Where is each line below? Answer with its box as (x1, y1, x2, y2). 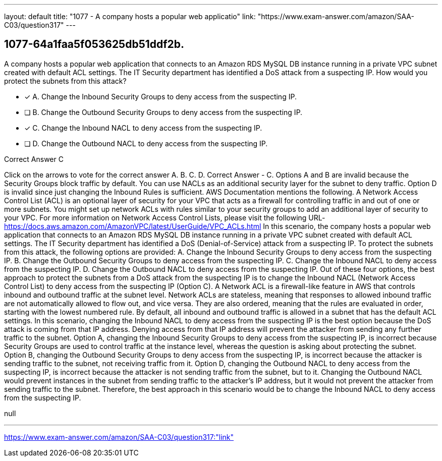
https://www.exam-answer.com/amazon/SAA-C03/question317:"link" (4, 432, 234, 441)
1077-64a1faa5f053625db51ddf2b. (4, 38, 185, 51)
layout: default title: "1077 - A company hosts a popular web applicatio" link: (4, 12, 256, 21)
